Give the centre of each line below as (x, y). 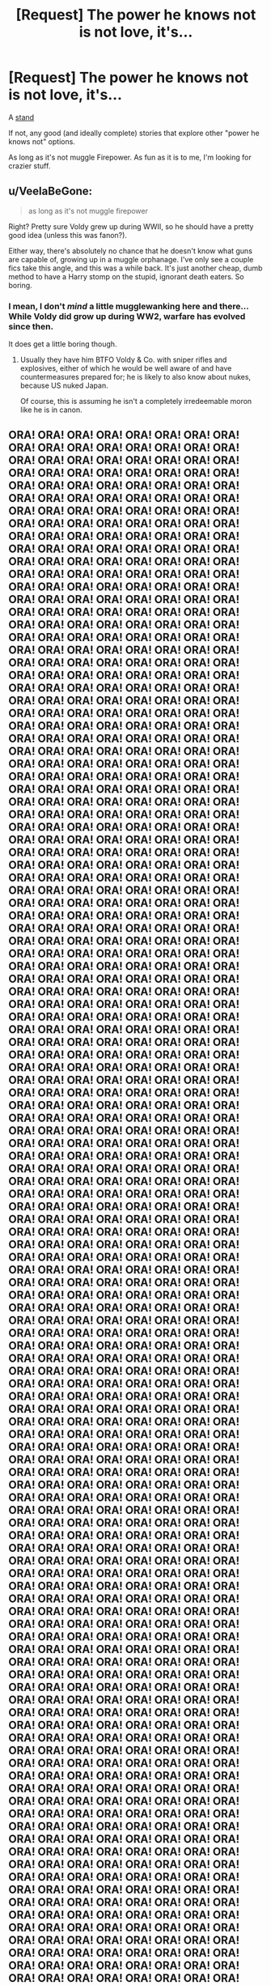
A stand (21, 117)
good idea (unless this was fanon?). (68, 235)
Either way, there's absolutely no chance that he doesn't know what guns (131, 251)
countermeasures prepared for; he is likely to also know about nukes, (135, 377)
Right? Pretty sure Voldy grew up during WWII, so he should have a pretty (131, 226)
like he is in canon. (51, 410)
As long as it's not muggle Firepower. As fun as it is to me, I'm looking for (130, 157)
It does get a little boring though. (63, 344)
